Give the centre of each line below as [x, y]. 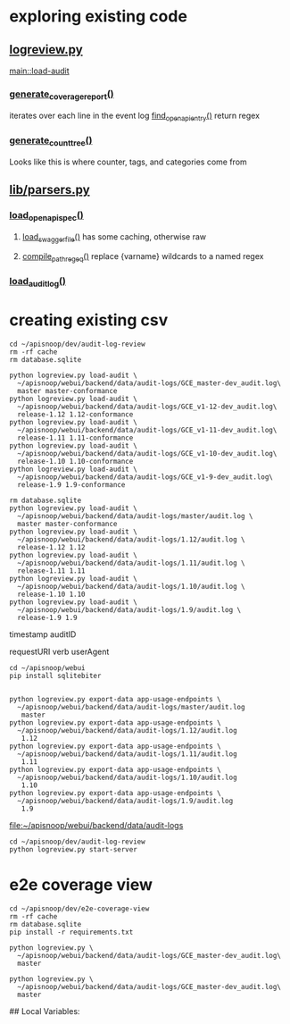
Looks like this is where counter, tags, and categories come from [128, 162]
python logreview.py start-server [74, 849]
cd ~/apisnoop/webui [48, 667]
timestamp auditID [43, 634]
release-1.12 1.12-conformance [75, 414]
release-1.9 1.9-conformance [71, 484]
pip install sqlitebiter [55, 676]
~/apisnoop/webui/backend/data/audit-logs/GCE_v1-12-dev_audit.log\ [147, 407]
